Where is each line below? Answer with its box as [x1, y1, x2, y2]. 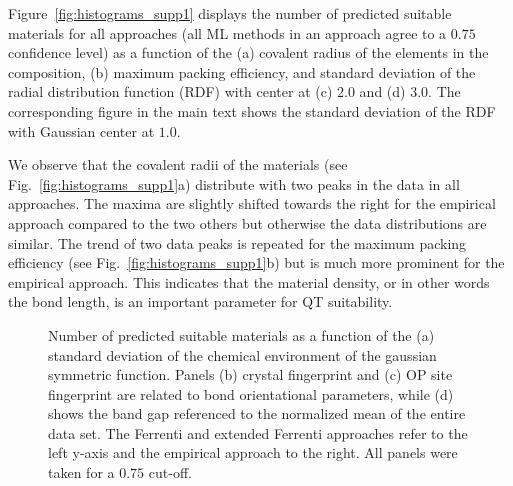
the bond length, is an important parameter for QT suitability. [8, 291, 393, 312]
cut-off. [148, 462, 192, 483]
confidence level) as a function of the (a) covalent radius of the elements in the [8, 42, 489, 63]
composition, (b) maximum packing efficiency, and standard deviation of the [8, 61, 476, 82]
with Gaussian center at [8, 120, 155, 141]
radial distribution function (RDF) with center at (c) [8, 81, 333, 102]
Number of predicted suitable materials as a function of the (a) [48, 324, 435, 345]
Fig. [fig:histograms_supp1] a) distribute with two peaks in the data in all [8, 173, 460, 194]
